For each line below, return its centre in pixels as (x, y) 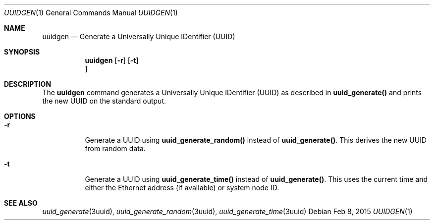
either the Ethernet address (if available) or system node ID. (182, 188)
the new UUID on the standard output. (104, 101)
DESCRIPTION (28, 84)
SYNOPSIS (22, 52)
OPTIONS (20, 116)
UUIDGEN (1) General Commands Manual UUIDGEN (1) (91, 13)
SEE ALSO (21, 203)
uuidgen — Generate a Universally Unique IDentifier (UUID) (139, 36)
